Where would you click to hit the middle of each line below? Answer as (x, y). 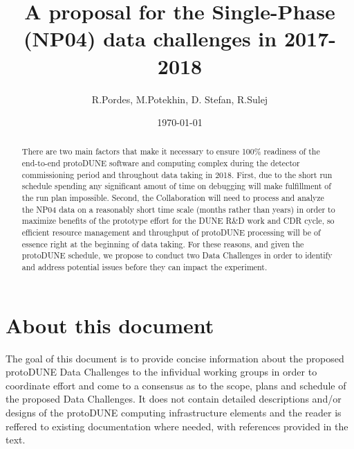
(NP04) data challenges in (150, 38)
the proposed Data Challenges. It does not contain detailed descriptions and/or (174, 399)
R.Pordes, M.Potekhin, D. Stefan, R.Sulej (180, 99)
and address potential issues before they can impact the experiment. (145, 267)
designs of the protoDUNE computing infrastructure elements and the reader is (174, 413)
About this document (110, 325)
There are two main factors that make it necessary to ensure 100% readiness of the (171, 151)
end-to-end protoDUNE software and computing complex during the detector (161, 163)
